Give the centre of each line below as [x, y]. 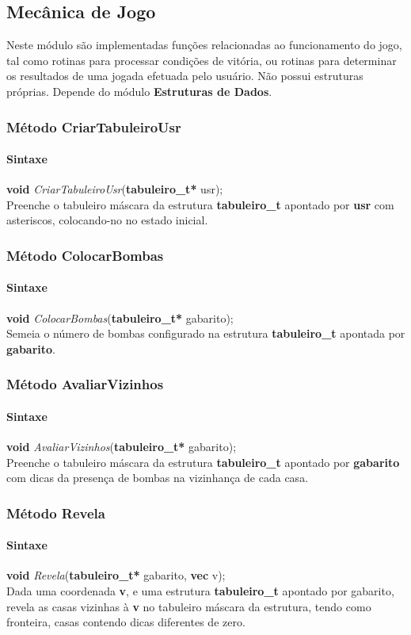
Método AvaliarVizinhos [85, 384]
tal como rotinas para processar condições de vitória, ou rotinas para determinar [202, 60]
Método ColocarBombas [85, 255]
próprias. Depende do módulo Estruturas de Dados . [139, 91]
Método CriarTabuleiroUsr [94, 126]
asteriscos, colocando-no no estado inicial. [107, 220]
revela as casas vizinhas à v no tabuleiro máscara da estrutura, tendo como [189, 606]
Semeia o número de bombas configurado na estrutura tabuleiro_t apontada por [206, 333]
